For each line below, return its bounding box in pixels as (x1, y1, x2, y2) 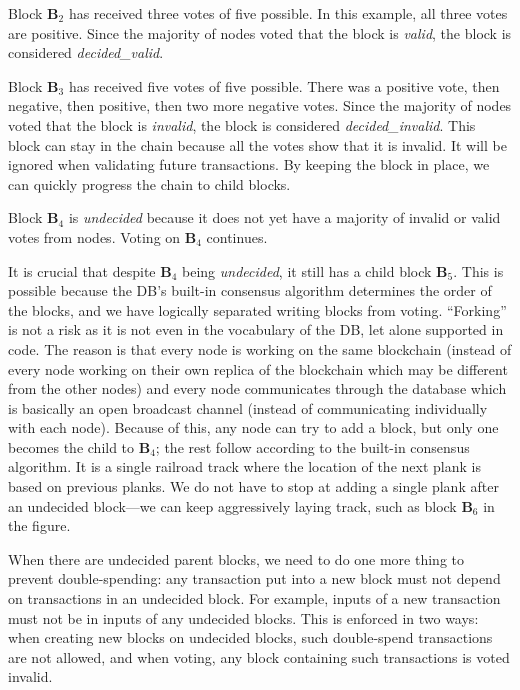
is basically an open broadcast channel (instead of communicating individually (8, 397, 488, 418)
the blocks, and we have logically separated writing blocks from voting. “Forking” (8, 299, 507, 320)
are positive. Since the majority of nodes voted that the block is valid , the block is (8, 22, 512, 43)
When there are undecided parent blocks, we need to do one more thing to (8, 548, 464, 569)
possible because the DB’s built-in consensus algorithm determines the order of (8, 280, 492, 301)
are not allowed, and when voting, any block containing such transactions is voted (8, 646, 510, 667)
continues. (206, 226, 268, 247)
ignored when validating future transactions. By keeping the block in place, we (8, 154, 490, 175)
